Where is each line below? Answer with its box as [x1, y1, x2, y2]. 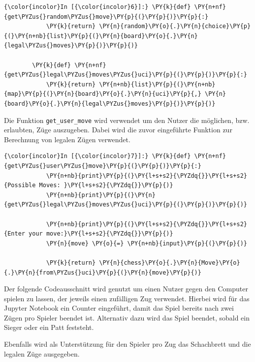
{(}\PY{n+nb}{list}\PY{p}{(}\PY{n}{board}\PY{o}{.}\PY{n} [4, 32, 198, 40]
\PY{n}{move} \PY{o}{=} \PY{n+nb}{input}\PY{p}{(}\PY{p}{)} [46, 240, 247, 247]
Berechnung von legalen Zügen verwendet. [4, 134, 130, 144]
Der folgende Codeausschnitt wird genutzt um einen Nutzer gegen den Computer [4, 283, 248, 294]
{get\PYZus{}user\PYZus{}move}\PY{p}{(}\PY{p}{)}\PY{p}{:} [4, 162, 201, 169]
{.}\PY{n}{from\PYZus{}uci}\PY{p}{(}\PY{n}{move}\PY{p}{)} [4, 269, 201, 276]
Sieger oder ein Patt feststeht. [4, 322, 94, 332]
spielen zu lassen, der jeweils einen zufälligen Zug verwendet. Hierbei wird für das [4, 293, 250, 303]
